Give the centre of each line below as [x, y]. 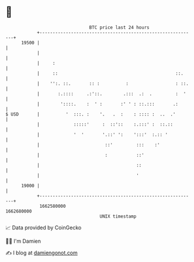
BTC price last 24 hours [119, 27]
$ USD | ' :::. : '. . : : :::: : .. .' [91, 114]
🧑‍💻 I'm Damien [23, 241]
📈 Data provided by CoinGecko [44, 228]
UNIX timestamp [118, 216]
